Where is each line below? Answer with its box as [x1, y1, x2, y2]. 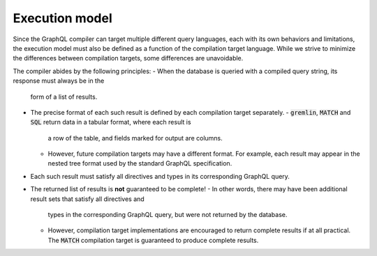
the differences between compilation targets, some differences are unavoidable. [13, 54, 244, 63]
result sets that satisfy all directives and [30, 195, 145, 203]
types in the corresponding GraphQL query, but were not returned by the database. [47, 211, 288, 219]
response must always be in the [13, 77, 105, 85]
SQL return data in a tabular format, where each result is [30, 118, 191, 127]
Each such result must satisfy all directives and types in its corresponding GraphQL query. [30, 172, 290, 180]
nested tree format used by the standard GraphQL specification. [47, 159, 232, 168]
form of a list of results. [30, 93, 98, 101]
